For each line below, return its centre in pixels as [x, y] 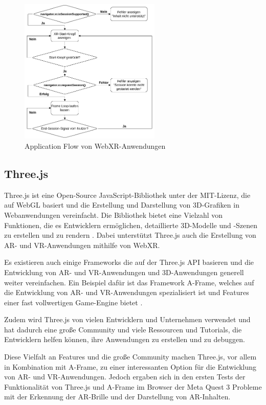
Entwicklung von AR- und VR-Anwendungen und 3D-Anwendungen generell [124, 272]
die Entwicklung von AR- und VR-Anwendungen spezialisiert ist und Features [127, 292]
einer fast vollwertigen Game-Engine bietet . [73, 302]
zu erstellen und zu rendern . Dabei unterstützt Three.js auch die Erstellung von [130, 235]
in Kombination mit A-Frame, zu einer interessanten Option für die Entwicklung [130, 366]
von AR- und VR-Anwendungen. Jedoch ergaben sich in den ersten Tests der [125, 377]
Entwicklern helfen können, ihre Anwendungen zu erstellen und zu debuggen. [125, 339]
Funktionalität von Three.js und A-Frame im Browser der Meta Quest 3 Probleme [133, 386]
